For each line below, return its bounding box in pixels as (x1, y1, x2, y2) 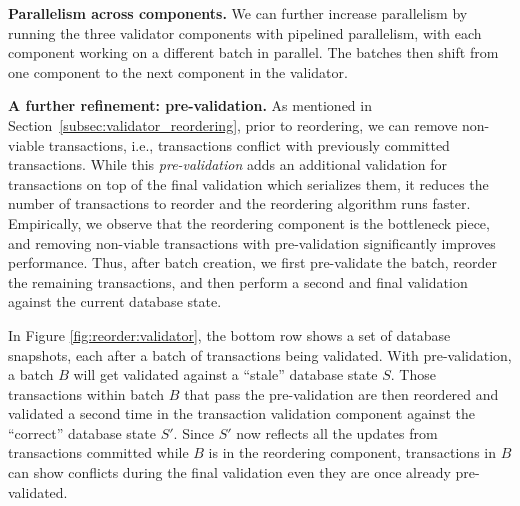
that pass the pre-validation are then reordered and (184, 383, 499, 404)
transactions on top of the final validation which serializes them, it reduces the (8, 173, 489, 194)
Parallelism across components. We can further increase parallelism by (8, 3, 468, 23)
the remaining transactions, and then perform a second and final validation (8, 271, 468, 292)
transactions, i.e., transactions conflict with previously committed (48, 134, 450, 155)
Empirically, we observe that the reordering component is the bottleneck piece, (8, 212, 490, 233)
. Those (390, 364, 436, 385)
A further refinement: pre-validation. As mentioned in (8, 95, 372, 116)
